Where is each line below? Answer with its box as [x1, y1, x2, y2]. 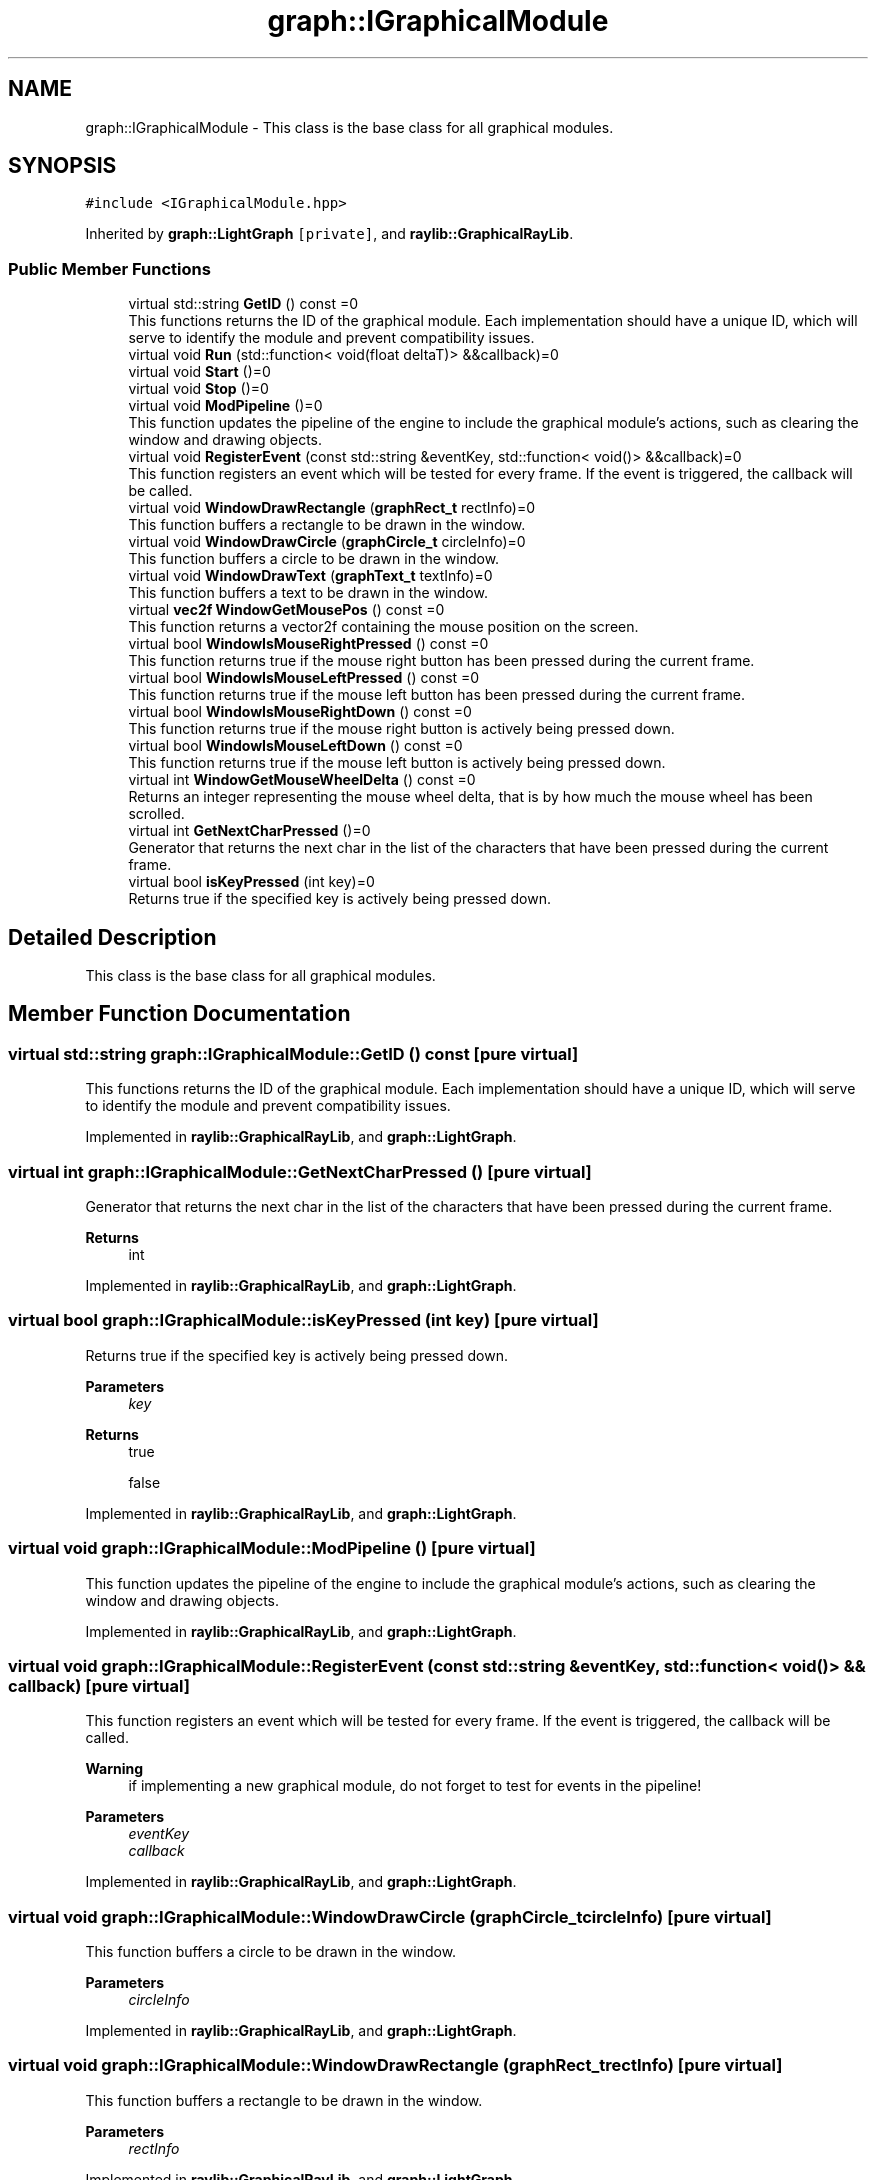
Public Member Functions [8, 258, 211, 279]
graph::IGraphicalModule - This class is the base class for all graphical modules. [85, 118, 614, 136]
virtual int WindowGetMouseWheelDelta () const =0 [128, 771, 476, 789]
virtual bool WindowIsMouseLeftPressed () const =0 [128, 669, 480, 687]
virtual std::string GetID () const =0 [128, 295, 359, 313]
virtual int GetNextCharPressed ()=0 [128, 822, 371, 840]
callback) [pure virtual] [8, 1675, 190, 1696]
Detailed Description [8, 924, 217, 950]
